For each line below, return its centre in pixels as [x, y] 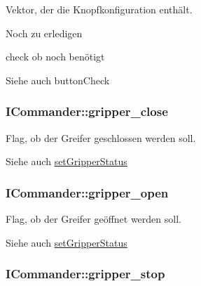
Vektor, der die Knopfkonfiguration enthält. [99, 9]
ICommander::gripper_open [87, 192]
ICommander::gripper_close [87, 111]
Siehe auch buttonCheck [58, 80]
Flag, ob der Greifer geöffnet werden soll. [93, 219]
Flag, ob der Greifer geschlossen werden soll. [101, 137]
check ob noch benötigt [55, 57]
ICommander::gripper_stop [85, 274]
